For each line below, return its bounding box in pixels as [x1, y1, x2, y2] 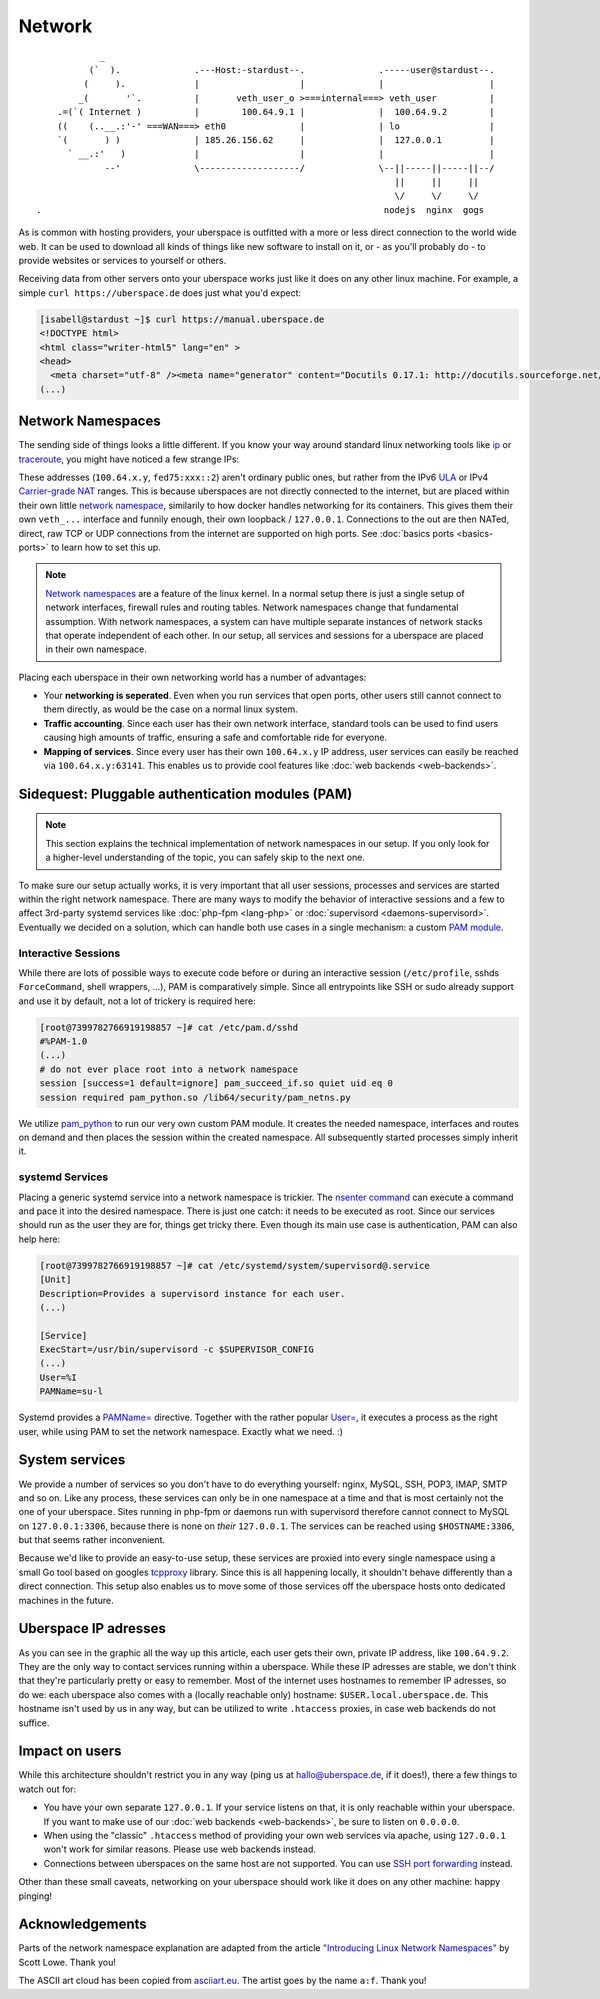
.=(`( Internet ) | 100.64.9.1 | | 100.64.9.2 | [56, 106, 495, 118]
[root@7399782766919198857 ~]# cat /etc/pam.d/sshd [39, 1021, 299, 1033]
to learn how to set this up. [51, 541, 162, 553]
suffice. [18, 1716, 50, 1729]
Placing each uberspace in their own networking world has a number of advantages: [18, 671, 367, 683]
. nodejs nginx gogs [36, 204, 485, 215]
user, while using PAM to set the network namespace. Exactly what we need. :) [18, 1425, 344, 1437]
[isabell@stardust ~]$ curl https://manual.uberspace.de [39, 313, 325, 325]
